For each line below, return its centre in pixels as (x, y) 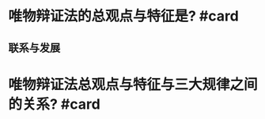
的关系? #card (54, 104)
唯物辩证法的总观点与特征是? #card (123, 16)
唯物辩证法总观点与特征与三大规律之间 (133, 84)
